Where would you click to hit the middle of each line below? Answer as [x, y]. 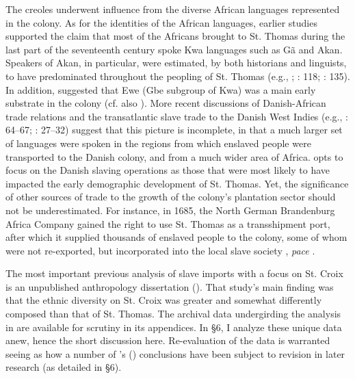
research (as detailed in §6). [64, 367]
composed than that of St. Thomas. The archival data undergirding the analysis [173, 314]
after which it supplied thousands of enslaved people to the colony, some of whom [176, 237]
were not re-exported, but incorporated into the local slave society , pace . [160, 250]
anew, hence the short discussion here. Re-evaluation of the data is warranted [168, 340]
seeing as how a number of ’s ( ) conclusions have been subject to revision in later [175, 353]
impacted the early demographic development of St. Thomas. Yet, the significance [177, 183]
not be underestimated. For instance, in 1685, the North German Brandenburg [170, 210]
